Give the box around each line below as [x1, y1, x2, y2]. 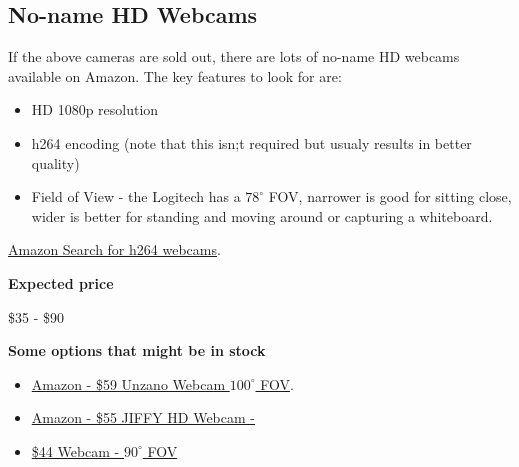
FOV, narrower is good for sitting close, [268, 186, 512, 207]
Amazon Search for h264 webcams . [8, 239, 221, 260]
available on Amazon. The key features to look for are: [8, 65, 342, 86]
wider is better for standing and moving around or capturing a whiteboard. [31, 205, 493, 226]
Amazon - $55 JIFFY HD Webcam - [31, 407, 255, 428]
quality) [31, 152, 80, 173]
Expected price [8, 272, 114, 293]
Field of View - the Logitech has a [31, 186, 241, 207]
